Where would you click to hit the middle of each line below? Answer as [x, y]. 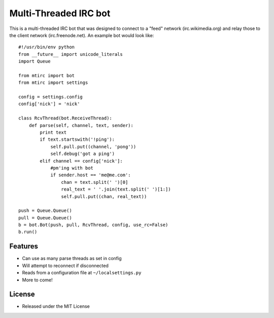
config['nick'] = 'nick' [49, 104]
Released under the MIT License [56, 306]
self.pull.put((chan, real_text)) [104, 196]
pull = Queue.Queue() [45, 218]
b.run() [28, 232]
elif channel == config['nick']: [81, 161]
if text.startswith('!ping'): [77, 139]
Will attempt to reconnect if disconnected [65, 265]
